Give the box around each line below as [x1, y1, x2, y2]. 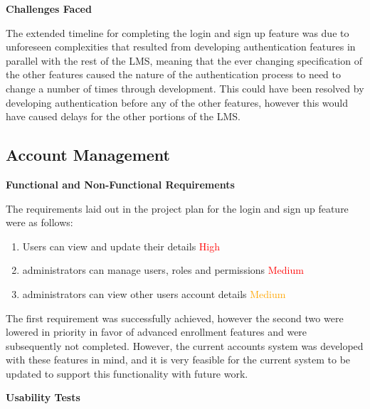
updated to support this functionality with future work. [6, 366, 248, 381]
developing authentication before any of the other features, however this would [6, 95, 348, 110]
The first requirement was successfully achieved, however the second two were [6, 310, 344, 325]
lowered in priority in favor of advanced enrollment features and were [6, 324, 307, 339]
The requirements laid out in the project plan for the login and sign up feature [6, 201, 349, 216]
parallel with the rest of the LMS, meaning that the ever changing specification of [6, 53, 362, 68]
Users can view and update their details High [22, 238, 221, 253]
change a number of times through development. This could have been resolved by [6, 80, 364, 95]
